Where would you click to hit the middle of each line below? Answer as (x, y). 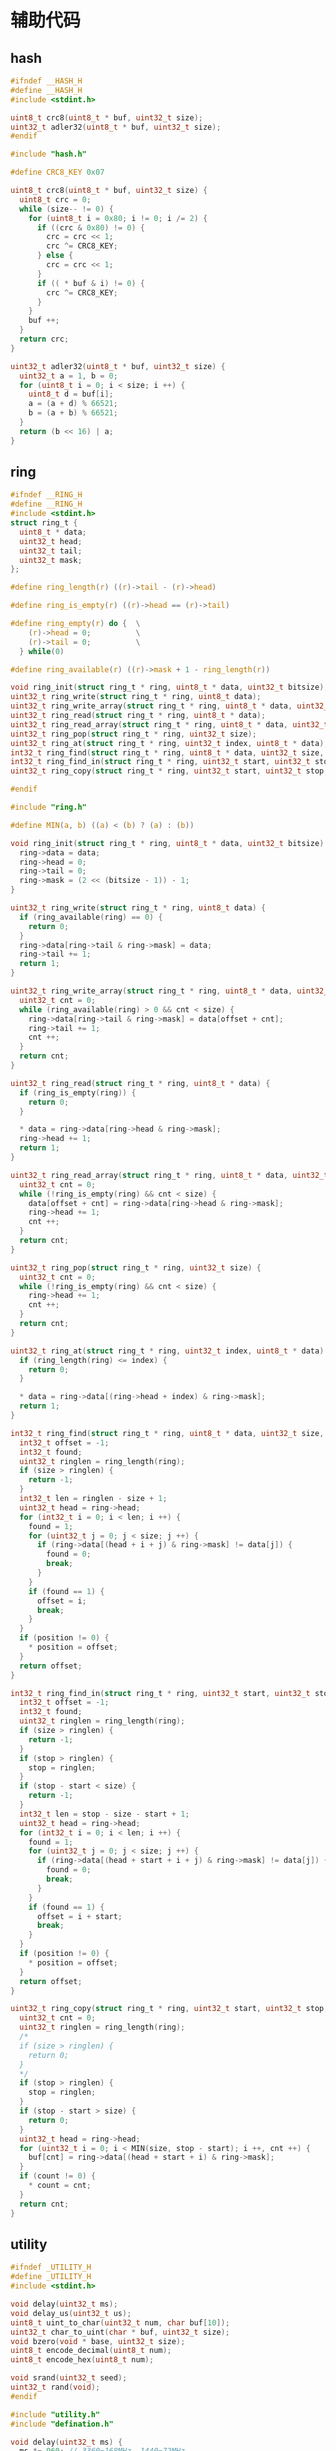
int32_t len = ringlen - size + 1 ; (93, 1499)
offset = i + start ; (79, 1916)
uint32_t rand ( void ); (55, 2387)
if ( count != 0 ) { (58, 2176)
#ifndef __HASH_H (46, 81)
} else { (55, 256)
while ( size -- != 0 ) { (66, 209)
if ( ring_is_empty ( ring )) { (78, 1092)
